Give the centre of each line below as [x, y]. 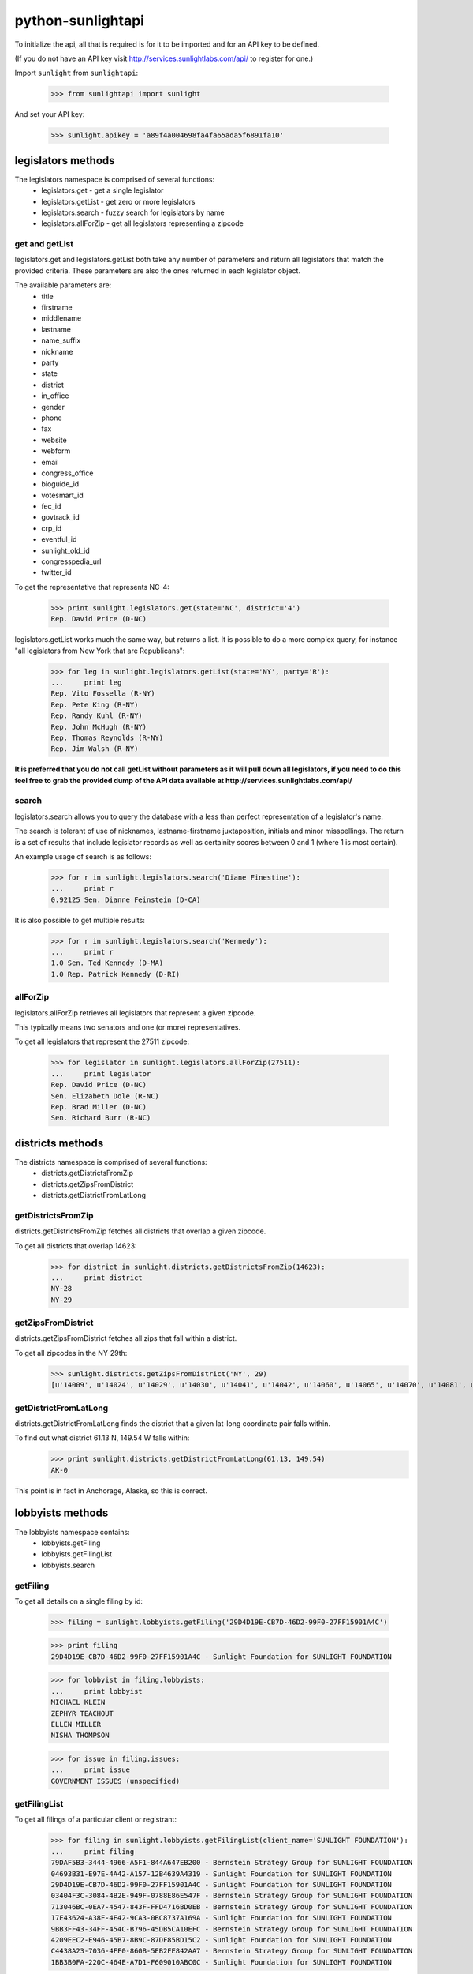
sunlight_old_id [65, 550]
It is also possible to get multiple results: [80, 920]
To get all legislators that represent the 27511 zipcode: [102, 1041]
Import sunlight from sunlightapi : [76, 73]
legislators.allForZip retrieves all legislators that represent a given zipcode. [135, 1013]
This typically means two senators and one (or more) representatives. [127, 1027]
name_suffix [61, 340]
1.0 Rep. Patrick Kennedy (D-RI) [115, 974]
